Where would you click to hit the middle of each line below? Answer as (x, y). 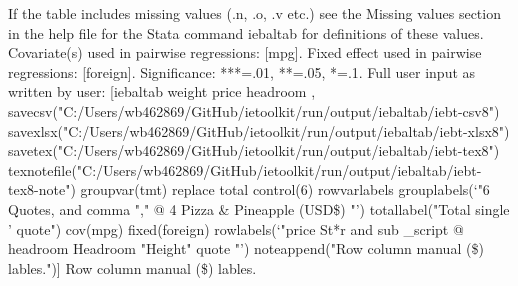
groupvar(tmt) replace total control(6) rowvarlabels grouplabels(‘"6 (285, 189)
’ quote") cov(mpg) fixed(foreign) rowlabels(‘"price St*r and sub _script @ (236, 228)
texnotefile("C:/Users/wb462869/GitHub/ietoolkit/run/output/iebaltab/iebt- (245, 169)
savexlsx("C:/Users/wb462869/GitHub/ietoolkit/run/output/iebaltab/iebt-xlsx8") (259, 130)
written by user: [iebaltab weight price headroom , (162, 91)
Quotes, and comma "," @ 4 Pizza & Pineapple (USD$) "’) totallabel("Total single (259, 208)
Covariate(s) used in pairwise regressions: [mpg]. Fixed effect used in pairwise (245, 52)
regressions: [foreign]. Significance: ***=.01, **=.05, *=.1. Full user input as (242, 71)
